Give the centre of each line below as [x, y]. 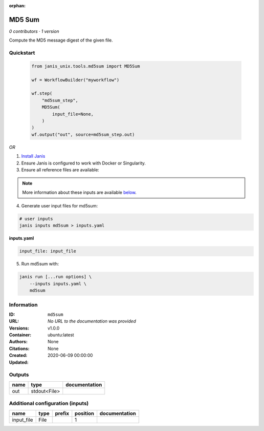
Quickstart [22, 53]
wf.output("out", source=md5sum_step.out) [83, 134]
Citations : [19, 349]
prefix [62, 413]
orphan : [17, 6]
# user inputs [36, 219]
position [84, 413]
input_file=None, [73, 114]
